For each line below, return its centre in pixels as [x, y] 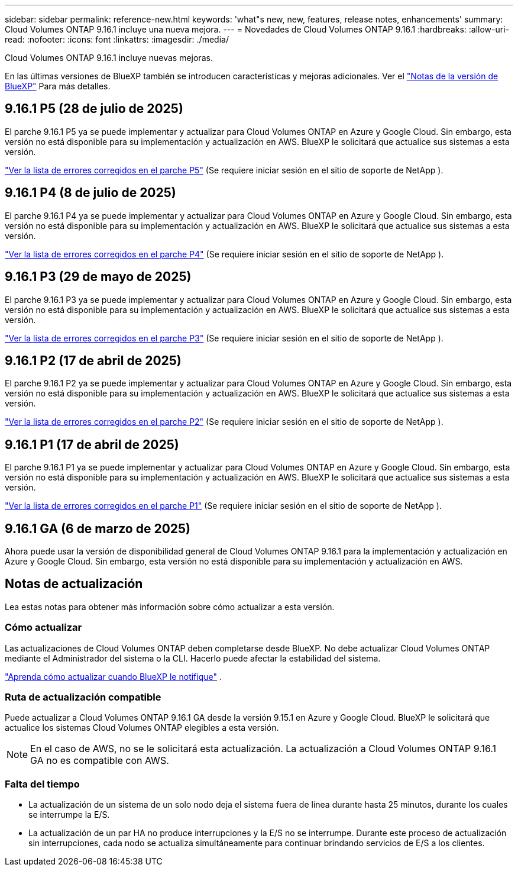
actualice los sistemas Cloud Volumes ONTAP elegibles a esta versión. [142, 728]
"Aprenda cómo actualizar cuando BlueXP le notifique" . [113, 676]
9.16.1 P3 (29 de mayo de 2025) [98, 277]
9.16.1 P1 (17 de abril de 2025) [92, 444]
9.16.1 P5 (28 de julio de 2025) [94, 109]
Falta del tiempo [42, 784]
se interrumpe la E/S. [69, 815]
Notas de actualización [74, 584]
